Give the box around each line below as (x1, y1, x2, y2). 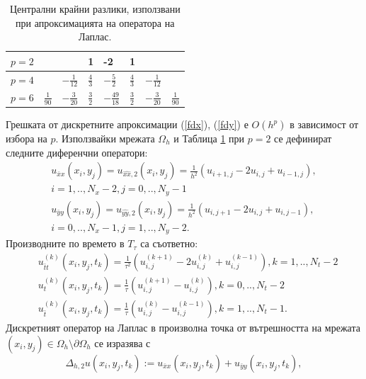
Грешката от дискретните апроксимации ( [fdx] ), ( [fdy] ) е (6, 117, 248, 132)
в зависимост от (290, 117, 359, 132)
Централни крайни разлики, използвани (9, 1, 181, 16)
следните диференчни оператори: (6, 145, 148, 159)
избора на (6, 131, 47, 146)
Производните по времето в (6, 236, 125, 251)
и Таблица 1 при (173, 131, 245, 146)
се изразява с (94, 335, 151, 350)
